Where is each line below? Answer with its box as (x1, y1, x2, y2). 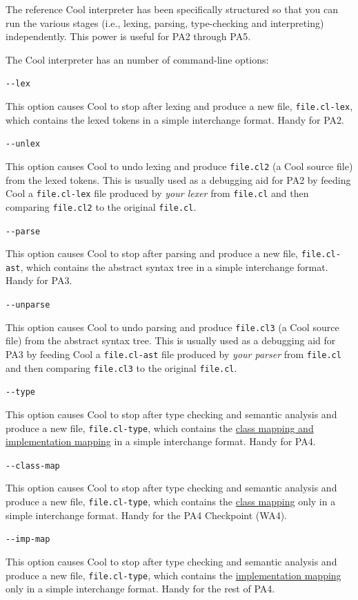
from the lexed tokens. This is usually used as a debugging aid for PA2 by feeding (6, 172, 351, 187)
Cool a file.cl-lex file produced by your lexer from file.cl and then (6, 186, 309, 200)
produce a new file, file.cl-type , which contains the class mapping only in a (6, 494, 336, 509)
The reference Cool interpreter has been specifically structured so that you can (6, 2, 339, 16)
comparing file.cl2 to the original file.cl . (6, 199, 197, 214)
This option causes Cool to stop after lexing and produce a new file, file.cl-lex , (6, 99, 353, 113)
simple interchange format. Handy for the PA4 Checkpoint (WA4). (6, 507, 287, 522)
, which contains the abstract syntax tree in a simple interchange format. (20, 259, 328, 274)
